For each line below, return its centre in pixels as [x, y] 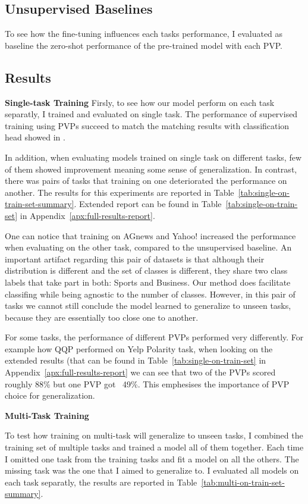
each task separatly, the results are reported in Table [101, 482]
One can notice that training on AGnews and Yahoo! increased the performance [150, 235]
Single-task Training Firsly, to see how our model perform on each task [140, 102]
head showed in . [35, 137]
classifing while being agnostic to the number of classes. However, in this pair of [150, 294]
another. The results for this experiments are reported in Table [120, 192]
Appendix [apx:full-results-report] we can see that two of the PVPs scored [140, 372]
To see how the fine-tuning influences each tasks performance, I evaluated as [144, 34]
